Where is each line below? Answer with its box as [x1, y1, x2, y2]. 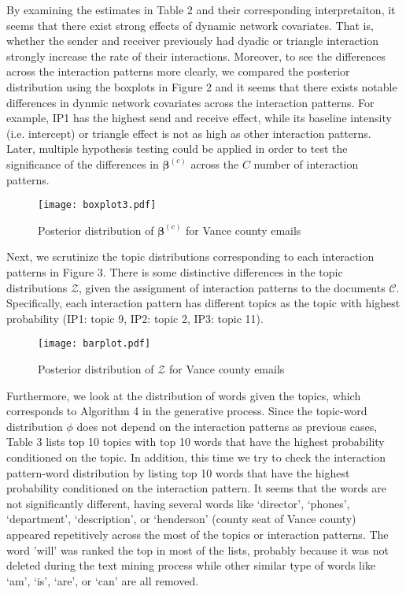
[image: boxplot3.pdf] [38, 199, 157, 211]
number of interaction [253, 155, 359, 172]
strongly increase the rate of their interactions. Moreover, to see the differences [6, 47, 386, 64]
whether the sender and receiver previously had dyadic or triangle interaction [6, 32, 378, 49]
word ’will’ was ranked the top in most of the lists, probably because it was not [6, 541, 389, 558]
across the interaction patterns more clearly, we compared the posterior [6, 63, 350, 80]
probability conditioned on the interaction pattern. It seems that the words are [6, 480, 387, 496]
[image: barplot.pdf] [38, 338, 151, 350]
